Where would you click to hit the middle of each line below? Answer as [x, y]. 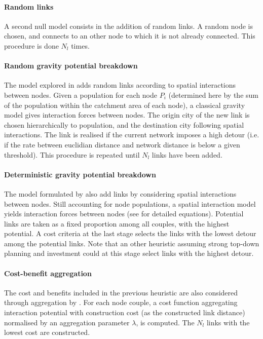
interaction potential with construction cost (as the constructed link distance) [125, 312]
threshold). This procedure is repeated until [72, 154]
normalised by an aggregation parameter [67, 322]
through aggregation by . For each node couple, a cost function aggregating [121, 302]
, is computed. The [165, 322]
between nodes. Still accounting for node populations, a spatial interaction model [130, 203]
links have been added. [187, 154]
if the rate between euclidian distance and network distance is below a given [122, 144]
